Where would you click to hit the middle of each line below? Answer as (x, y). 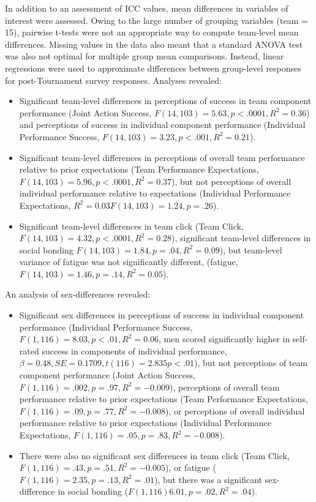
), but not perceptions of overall (231, 181)
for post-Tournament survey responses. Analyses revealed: (113, 80)
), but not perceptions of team (251, 363)
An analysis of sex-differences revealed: (78, 294)
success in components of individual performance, (134, 350)
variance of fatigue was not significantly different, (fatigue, (129, 262)
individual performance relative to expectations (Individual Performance (155, 193)
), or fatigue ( (190, 467)
